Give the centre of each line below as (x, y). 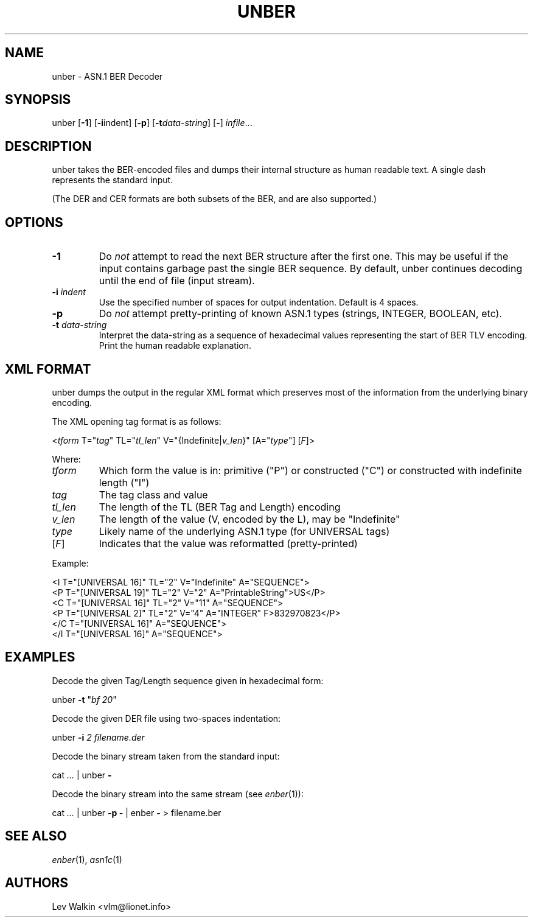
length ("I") (124, 482)
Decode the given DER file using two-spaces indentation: (166, 718)
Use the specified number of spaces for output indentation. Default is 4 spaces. (259, 302)
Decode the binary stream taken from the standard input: (166, 756)
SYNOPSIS (38, 100)
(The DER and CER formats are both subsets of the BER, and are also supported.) (214, 199)
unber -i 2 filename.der (98, 737)
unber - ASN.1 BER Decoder (107, 76)
